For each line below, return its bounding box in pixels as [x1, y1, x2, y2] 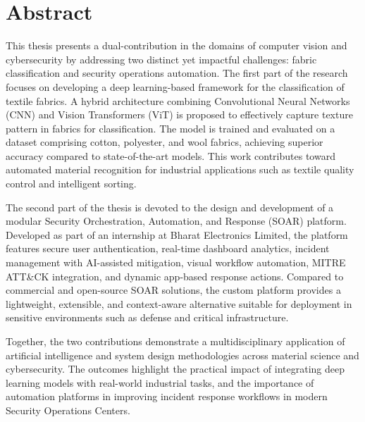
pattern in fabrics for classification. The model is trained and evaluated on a [6, 120, 335, 135]
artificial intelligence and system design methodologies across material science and [6, 347, 359, 362]
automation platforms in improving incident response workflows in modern [6, 389, 328, 404]
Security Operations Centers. [6, 402, 130, 417]
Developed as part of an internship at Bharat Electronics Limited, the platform [6, 227, 348, 242]
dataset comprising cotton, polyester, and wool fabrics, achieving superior [6, 135, 323, 149]
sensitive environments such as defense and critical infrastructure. [6, 310, 289, 325]
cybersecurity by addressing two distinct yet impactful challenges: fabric [6, 51, 317, 66]
